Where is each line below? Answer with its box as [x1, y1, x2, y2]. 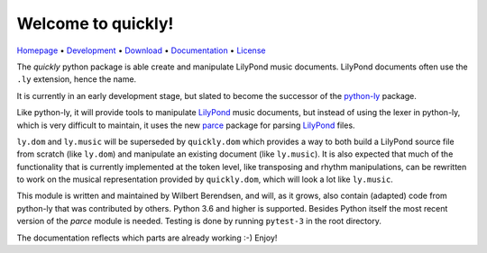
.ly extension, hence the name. [16, 74, 137, 85]
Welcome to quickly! [16, 14, 174, 33]
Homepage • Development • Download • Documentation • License [16, 45, 266, 56]
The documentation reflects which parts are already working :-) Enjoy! [16, 232, 278, 243]
